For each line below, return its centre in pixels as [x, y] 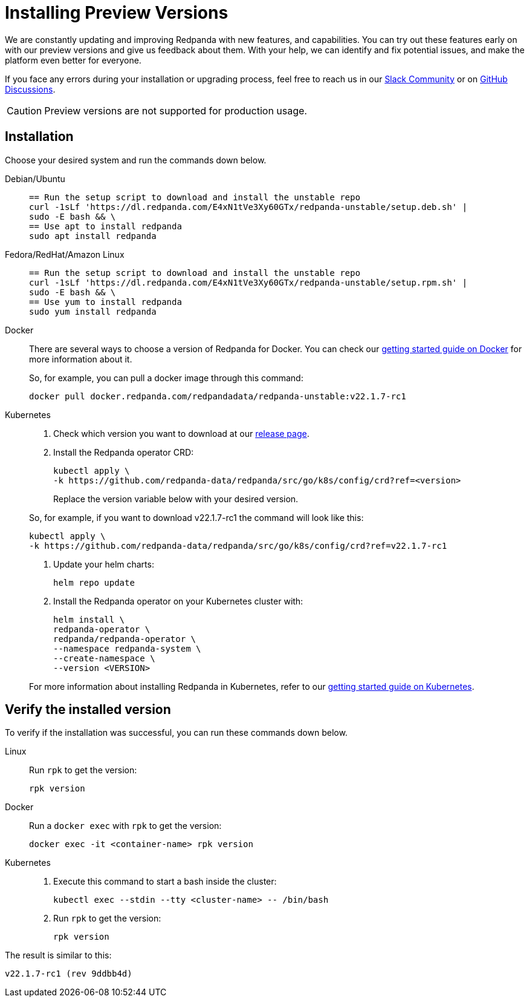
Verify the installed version [88, 710]
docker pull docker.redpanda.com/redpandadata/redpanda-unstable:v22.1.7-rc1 [218, 396]
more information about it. [81, 359]
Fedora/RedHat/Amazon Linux [65, 254]
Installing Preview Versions [117, 13]
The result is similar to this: [58, 955]
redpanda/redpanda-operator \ [125, 639]
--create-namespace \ [104, 658]
